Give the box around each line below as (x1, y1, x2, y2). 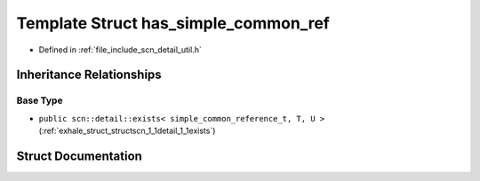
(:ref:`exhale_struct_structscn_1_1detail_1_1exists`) (38, 125, 216, 137)
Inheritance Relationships (16, 67, 162, 83)
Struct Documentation (16, 148, 142, 163)
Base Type (16, 94, 63, 106)
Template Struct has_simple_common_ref (16, 13, 331, 33)
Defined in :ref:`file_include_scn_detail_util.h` (38, 44, 202, 55)
